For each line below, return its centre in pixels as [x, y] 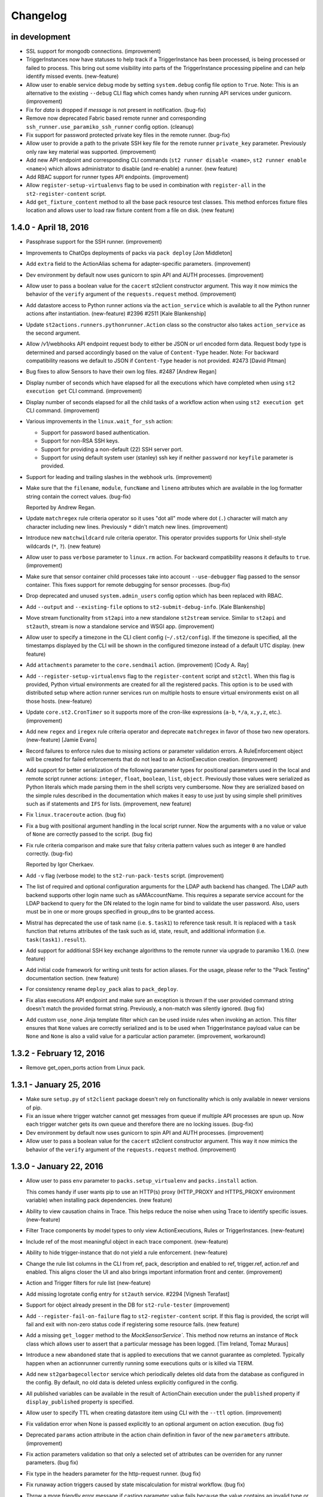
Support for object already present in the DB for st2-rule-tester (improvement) [128, 1305]
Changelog [39, 16]
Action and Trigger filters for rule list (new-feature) [89, 1283]
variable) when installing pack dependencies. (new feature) [99, 1200]
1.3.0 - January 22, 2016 [57, 1167]
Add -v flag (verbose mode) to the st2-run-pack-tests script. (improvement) [125, 875]
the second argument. [53, 333]
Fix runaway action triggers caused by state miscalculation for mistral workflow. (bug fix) [135, 1484]
